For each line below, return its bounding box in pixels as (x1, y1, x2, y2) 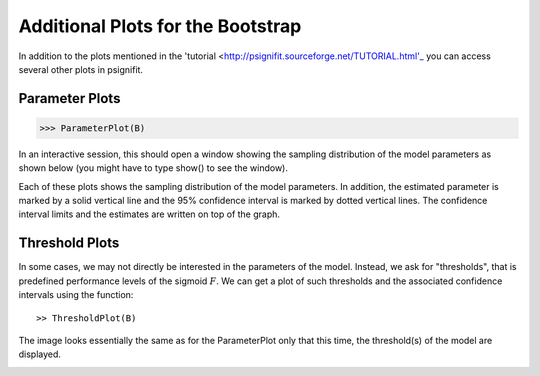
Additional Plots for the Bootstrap (18, 15, 302, 37)
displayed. (18, 348, 62, 360)
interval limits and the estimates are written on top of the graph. (18, 208, 280, 220)
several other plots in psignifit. (18, 63, 144, 75)
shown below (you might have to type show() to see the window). (18, 162, 289, 174)
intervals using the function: (18, 289, 134, 301)
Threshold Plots (18, 235, 120, 252)
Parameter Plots (18, 90, 121, 107)
